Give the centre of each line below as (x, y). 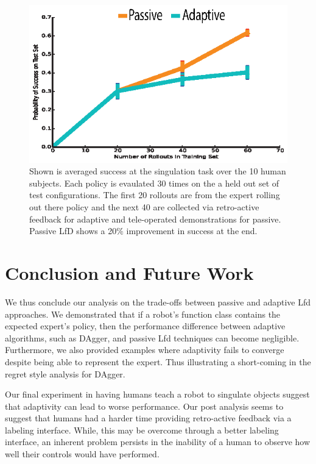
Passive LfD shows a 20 (73, 231)
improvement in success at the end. (192, 231)
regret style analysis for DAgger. (65, 373)
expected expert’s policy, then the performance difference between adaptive (145, 326)
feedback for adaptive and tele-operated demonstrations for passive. (155, 219)
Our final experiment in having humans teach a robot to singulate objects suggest (157, 394)
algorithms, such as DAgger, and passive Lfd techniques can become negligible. (152, 337)
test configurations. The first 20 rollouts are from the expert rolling (155, 195)
